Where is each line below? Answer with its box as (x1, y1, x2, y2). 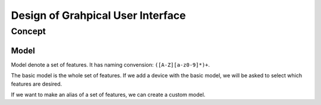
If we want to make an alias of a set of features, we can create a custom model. (11, 91, 206, 98)
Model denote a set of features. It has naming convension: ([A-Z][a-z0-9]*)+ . (11, 61, 210, 68)
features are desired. (11, 80, 62, 87)
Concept (11, 26, 46, 37)
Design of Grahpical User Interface (11, 9, 186, 22)
